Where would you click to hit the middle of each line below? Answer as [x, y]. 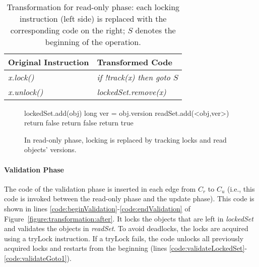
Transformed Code [135, 62]
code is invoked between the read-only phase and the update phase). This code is [129, 198]
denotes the [155, 30]
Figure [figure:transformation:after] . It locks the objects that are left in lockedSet [129, 218]
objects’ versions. [50, 149]
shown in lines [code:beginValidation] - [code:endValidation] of [97, 209]
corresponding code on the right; [68, 30]
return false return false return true [79, 123]
